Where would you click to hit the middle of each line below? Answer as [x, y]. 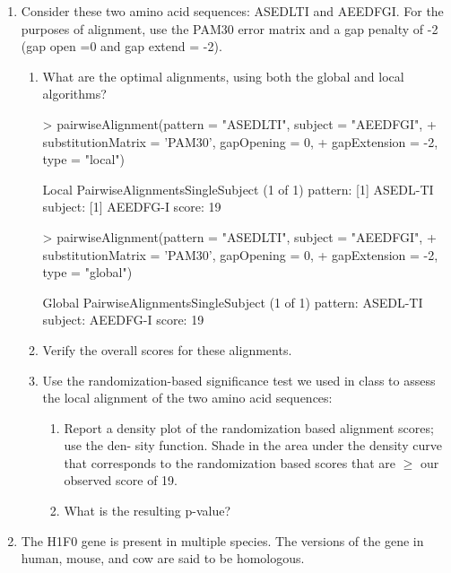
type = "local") [83, 159]
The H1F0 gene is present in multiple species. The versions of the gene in [222, 540]
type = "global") [87, 272]
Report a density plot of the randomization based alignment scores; [249, 427]
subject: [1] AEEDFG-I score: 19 [132, 207]
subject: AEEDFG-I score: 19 [123, 320]
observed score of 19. [121, 480]
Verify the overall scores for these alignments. [167, 349]
